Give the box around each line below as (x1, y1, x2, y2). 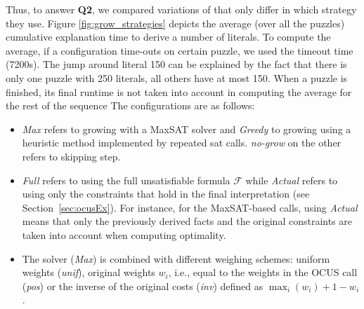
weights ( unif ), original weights (22, 265, 155, 280)
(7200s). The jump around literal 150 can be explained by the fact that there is (6, 57, 347, 71)
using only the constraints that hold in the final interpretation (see (22, 186, 310, 201)
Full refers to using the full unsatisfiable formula (22, 172, 230, 187)
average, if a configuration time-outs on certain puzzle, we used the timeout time (6, 43, 353, 57)
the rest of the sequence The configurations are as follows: (6, 98, 255, 113)
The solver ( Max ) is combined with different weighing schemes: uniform (22, 251, 330, 266)
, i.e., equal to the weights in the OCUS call (168, 265, 358, 280)
